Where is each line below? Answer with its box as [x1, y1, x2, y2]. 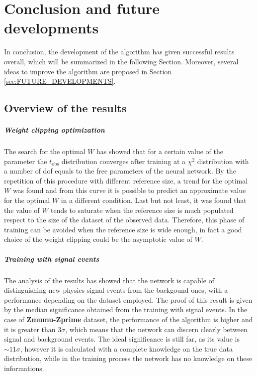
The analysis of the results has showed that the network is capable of [4, 275, 214, 285]
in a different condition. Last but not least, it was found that [61, 195, 247, 205]
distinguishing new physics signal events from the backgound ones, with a [4, 285, 228, 295]
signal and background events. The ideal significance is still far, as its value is [4, 334, 240, 344]
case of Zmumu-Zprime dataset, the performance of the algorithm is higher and [4, 314, 253, 324]
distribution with [197, 156, 249, 166]
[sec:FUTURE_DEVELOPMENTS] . [4, 76, 116, 86]
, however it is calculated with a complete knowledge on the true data [20, 343, 233, 354]
